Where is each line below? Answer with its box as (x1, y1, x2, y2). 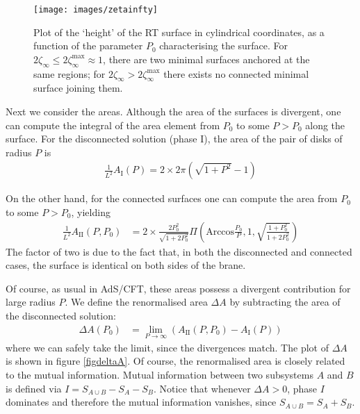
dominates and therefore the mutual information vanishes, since (6, 395, 277, 409)
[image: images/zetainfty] (33, 5, 158, 15)
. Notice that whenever (154, 381, 251, 395)
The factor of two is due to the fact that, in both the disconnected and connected (6, 244, 352, 258)
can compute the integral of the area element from (6, 117, 220, 132)
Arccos (206, 226, 235, 237)
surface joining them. (33, 81, 123, 95)
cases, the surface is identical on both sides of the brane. (6, 258, 246, 272)
